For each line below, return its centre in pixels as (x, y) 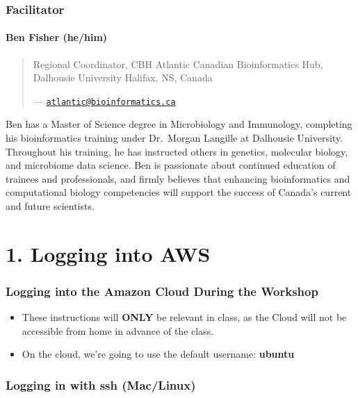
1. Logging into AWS (108, 253)
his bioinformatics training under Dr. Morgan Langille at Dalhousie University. (174, 138)
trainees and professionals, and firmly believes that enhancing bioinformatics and (178, 178)
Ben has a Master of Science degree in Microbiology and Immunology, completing (179, 124)
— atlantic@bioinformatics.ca (104, 100)
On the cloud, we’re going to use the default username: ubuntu (158, 354)
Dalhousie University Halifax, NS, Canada (123, 77)
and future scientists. (50, 206)
